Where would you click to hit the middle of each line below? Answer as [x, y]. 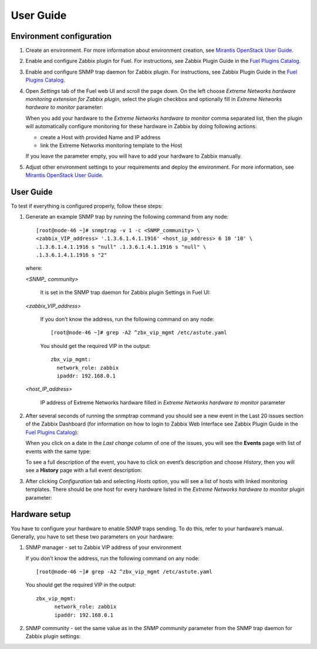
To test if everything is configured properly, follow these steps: [87, 206]
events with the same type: [58, 451]
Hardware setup [41, 514]
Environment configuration [61, 36]
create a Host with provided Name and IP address [100, 137]
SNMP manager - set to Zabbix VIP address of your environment [103, 547]
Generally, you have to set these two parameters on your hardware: [92, 536]
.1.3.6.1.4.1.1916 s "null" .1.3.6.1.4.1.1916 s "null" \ [121, 247]
